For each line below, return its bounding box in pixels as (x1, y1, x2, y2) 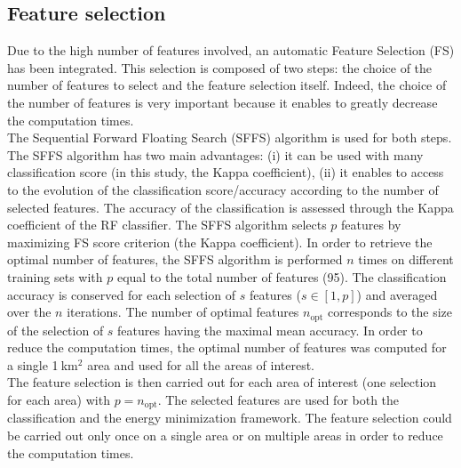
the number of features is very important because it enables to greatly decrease (7, 93, 438, 111)
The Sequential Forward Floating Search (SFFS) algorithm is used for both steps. (7, 128, 452, 147)
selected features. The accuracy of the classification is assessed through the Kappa (7, 198, 454, 216)
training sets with (7, 267, 103, 286)
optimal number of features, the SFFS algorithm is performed (7, 250, 343, 269)
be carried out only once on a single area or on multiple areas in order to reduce (7, 425, 443, 444)
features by (341, 215, 401, 234)
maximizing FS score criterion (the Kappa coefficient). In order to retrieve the (7, 232, 433, 251)
